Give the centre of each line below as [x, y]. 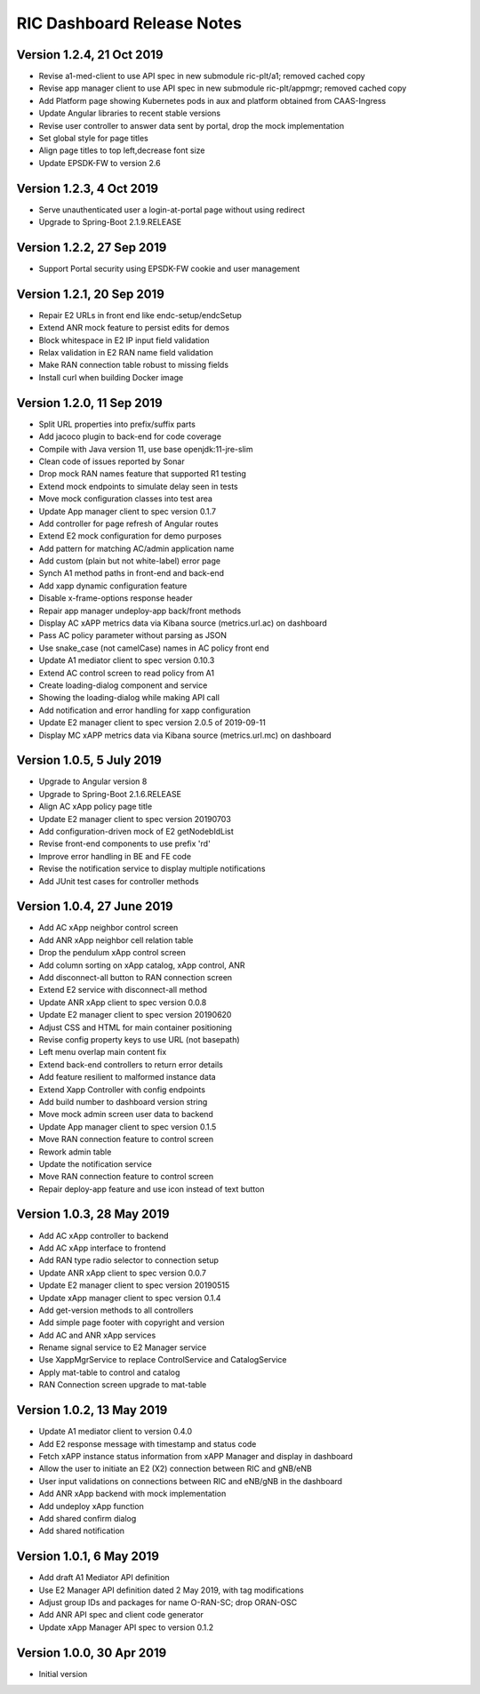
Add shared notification [81, 1531]
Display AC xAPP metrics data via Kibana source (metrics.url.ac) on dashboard [183, 623]
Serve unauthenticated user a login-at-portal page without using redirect [172, 210]
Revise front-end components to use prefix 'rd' [124, 843]
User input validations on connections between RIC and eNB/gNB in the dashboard [190, 1481]
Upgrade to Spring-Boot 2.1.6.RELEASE [110, 794]
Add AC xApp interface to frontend [102, 1248]
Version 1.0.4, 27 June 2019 [95, 907]
